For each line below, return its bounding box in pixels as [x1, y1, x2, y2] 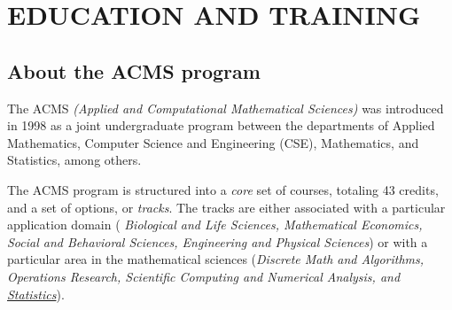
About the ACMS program [7, 57, 261, 84]
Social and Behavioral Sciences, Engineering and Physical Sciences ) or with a [7, 232, 428, 251]
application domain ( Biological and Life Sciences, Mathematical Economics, [7, 215, 423, 234]
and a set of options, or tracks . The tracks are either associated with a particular [7, 198, 446, 216]
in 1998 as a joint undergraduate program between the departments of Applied [7, 116, 435, 135]
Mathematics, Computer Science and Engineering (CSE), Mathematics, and [7, 133, 419, 151]
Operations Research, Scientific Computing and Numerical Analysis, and [7, 267, 401, 285]
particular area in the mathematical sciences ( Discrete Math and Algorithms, [7, 250, 425, 268]
